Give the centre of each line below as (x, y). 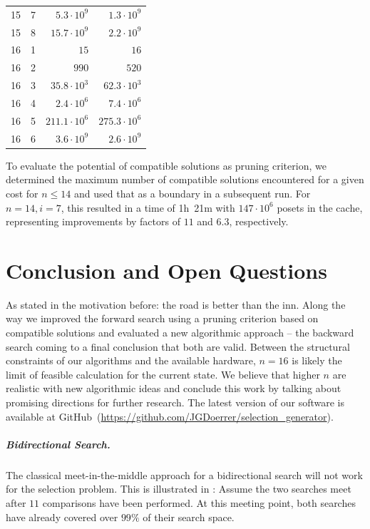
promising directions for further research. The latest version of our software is (175, 402)
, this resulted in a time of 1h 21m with (148, 207)
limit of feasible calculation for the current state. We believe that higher (163, 374)
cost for (22, 193)
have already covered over (62, 517)
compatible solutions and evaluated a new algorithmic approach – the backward (180, 333)
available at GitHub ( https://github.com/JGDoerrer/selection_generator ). (170, 416)
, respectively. (259, 221)
